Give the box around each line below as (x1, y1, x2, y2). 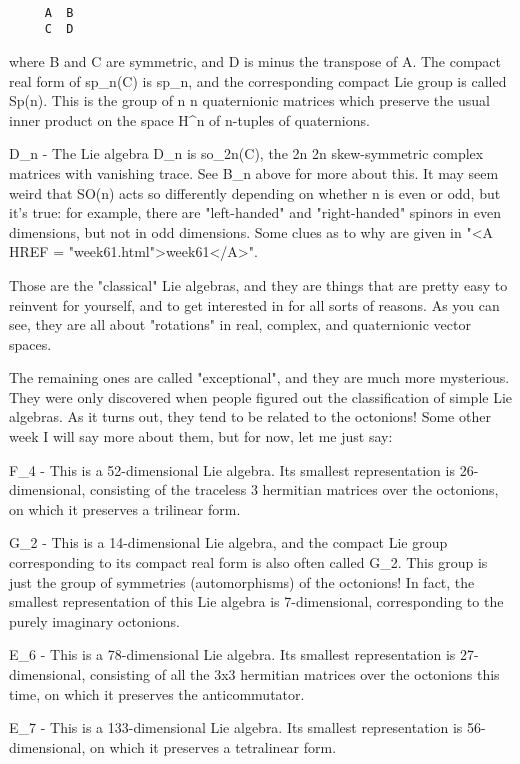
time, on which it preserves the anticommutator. (9, 683, 305, 704)
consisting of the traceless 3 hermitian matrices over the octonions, (89, 479, 499, 500)
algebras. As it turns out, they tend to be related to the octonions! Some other (9, 406, 491, 427)
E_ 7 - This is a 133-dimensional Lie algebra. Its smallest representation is (9, 717, 463, 738)
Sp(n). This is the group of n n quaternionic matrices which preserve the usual (9, 90, 490, 111)
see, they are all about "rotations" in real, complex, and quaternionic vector (9, 314, 471, 335)
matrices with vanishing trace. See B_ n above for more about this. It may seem (9, 162, 499, 183)
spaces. (9, 333, 52, 354)
